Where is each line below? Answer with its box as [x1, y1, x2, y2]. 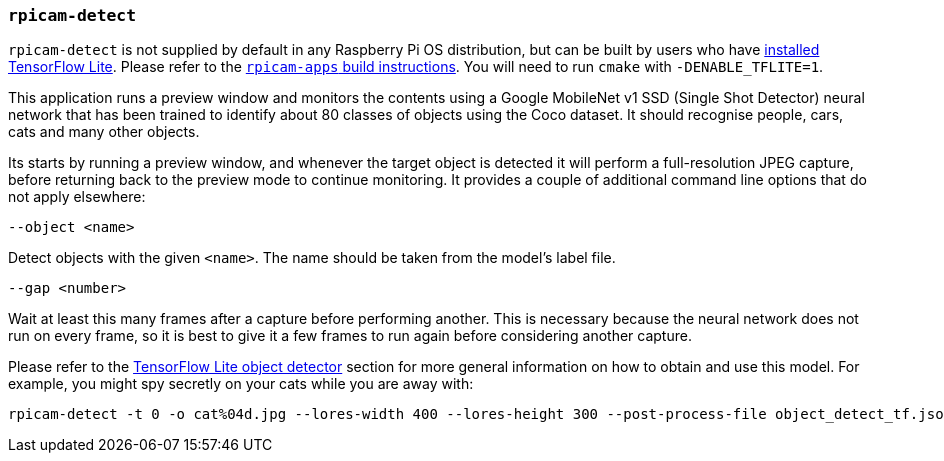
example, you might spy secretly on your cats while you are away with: [8, 375, 474, 393]
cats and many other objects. [8, 123, 200, 141]
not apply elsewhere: [8, 188, 146, 206]
